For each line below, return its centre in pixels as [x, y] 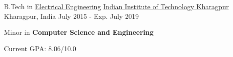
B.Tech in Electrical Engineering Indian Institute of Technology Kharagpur [116, 6]
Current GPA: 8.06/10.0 [40, 48]
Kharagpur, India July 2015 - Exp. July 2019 [72, 16]
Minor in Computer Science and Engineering [79, 32]
